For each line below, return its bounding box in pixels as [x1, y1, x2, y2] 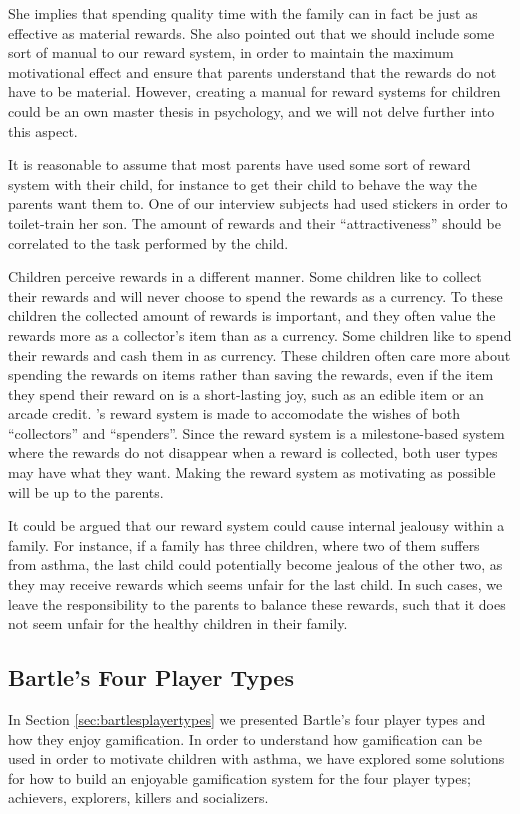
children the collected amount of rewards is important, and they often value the [8, 305, 496, 326]
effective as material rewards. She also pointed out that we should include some [8, 22, 495, 43]
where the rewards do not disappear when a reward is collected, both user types [8, 442, 498, 463]
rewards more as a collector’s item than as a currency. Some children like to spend [8, 324, 512, 345]
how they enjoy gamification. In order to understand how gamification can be [8, 728, 482, 749]
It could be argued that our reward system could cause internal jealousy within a [8, 515, 505, 536]
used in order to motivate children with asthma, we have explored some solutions [8, 748, 505, 769]
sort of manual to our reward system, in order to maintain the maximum [8, 42, 454, 63]
